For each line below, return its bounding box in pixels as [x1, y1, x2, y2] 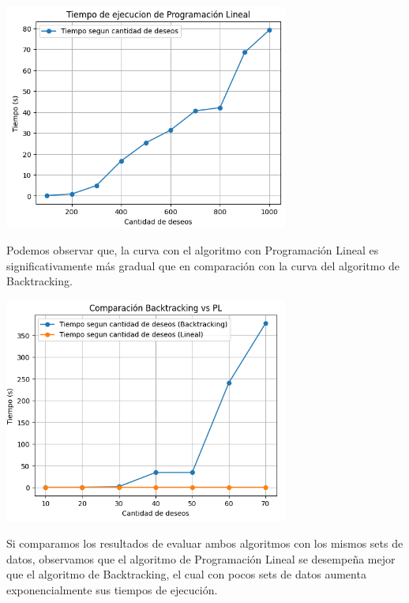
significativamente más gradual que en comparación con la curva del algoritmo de [6, 257, 400, 273]
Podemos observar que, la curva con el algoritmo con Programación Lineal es [6, 241, 379, 258]
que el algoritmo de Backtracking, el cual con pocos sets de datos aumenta [6, 566, 366, 582]
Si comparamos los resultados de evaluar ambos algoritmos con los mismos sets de [6, 535, 403, 552]
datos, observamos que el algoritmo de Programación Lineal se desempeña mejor [6, 550, 396, 567]
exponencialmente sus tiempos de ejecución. [6, 581, 218, 597]
